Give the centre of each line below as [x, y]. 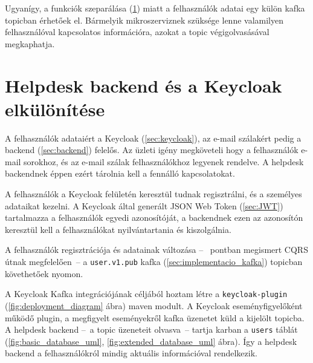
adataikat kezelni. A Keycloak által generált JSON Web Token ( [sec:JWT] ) [144, 205]
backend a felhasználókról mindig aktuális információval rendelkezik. [131, 353]
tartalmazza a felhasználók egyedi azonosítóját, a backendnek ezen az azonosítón [154, 217]
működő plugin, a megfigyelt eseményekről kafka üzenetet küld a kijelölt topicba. [155, 317]
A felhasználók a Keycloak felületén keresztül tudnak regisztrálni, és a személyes [153, 194]
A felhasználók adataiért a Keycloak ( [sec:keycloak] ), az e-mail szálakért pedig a [153, 138]
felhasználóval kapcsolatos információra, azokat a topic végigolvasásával [137, 32]
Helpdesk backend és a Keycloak [144, 85]
